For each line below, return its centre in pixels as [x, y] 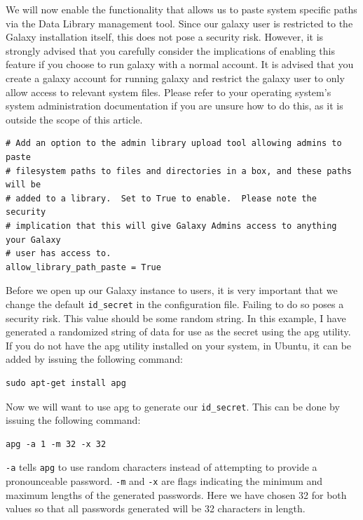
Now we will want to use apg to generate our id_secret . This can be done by [173, 406]
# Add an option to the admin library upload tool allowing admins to [174, 144]
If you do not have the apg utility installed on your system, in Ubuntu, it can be [179, 345]
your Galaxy [33, 240]
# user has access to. [59, 254]
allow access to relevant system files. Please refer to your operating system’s [169, 92]
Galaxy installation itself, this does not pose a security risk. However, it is [165, 37]
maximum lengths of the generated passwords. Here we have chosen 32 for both [176, 494]
